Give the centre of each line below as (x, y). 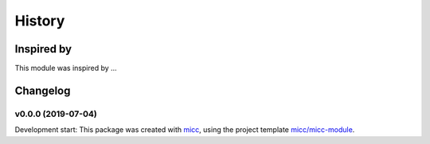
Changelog (43, 90)
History (40, 21)
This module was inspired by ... (66, 68)
